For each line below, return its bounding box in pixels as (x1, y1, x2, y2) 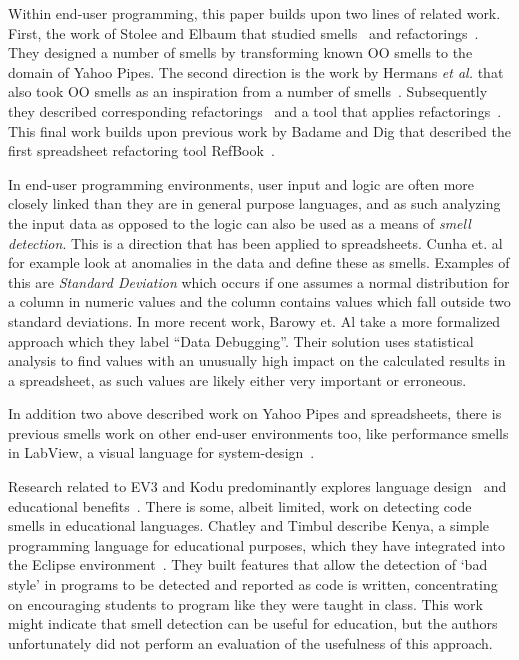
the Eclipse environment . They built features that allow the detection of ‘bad (8, 554, 488, 575)
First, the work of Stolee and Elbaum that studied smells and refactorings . (8, 22, 479, 43)
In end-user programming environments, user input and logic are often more (8, 173, 475, 194)
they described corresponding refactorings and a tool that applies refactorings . (8, 100, 502, 121)
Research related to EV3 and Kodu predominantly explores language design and (8, 476, 507, 497)
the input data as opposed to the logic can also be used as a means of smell (8, 212, 471, 233)
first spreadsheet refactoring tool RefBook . (8, 140, 275, 161)
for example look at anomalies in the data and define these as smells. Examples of (8, 252, 510, 273)
